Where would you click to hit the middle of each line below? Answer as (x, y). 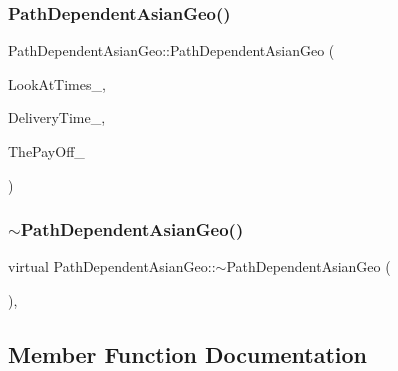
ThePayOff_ (46, 151)
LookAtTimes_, (57, 83)
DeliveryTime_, (57, 117)
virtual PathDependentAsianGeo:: (112, 266)
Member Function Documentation (188, 353)
